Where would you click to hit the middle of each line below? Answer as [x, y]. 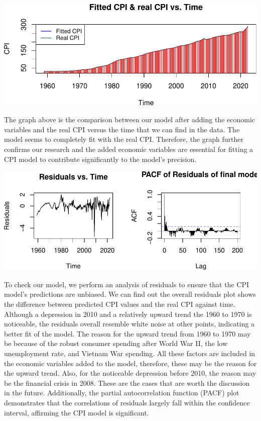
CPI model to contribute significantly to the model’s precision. [100, 159]
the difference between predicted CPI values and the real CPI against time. [120, 304]
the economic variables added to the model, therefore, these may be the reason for [130, 363]
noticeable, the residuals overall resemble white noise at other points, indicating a [129, 324]
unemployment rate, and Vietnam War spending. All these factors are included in [130, 353]
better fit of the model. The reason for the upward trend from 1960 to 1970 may [127, 333]
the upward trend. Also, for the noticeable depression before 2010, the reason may [130, 373]
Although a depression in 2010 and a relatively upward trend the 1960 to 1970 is [128, 314]
